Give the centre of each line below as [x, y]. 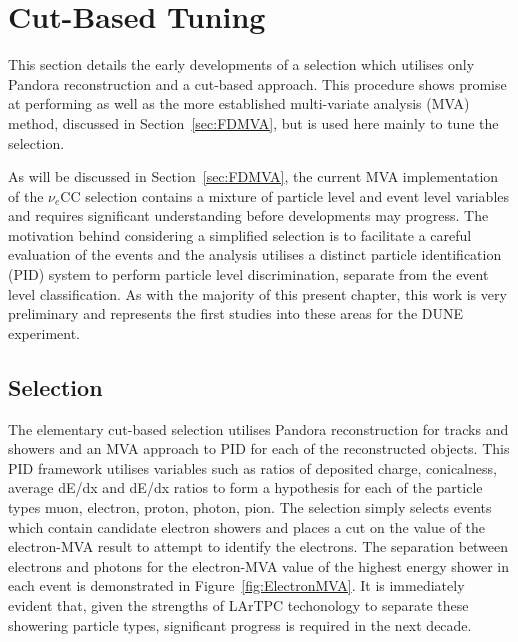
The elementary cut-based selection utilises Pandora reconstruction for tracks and [258, 428]
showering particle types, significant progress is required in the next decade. [240, 624]
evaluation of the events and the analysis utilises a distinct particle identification [255, 254]
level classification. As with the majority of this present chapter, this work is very [257, 293]
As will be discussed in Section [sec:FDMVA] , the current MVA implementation [253, 176]
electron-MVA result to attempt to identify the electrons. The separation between [258, 546]
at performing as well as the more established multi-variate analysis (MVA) [239, 103]
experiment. [44, 332]
